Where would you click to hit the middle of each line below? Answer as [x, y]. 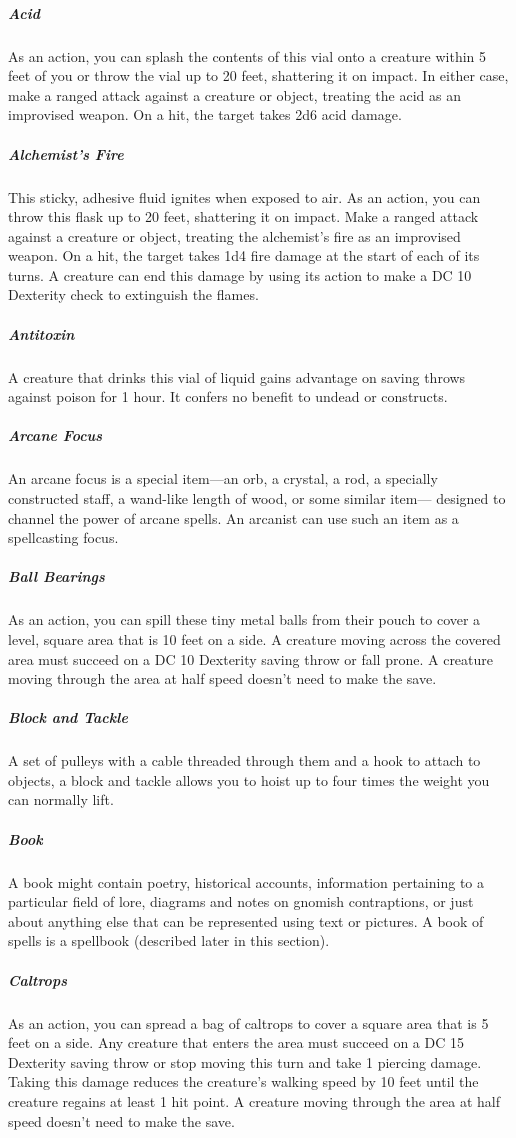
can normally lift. [61, 799]
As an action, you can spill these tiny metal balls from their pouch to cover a [244, 619]
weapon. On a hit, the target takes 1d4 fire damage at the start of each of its [244, 255]
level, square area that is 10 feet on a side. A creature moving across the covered [254, 638]
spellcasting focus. [63, 537]
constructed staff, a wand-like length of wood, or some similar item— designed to [257, 497]
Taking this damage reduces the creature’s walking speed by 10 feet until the [243, 1081]
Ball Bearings [56, 576]
